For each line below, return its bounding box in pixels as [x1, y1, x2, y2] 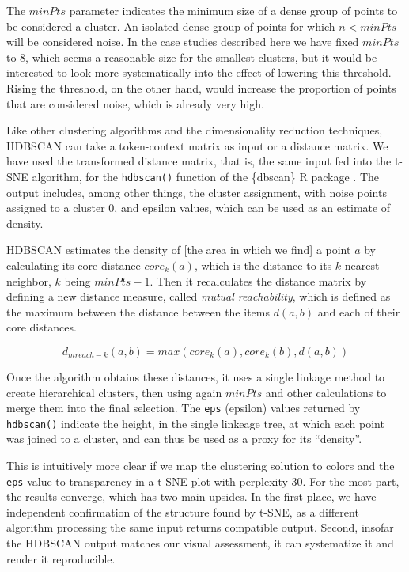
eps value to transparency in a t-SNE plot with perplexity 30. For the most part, [6, 472, 400, 489]
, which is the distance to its [194, 256, 332, 273]
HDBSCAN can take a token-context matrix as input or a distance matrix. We [6, 137, 388, 153]
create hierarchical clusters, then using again [6, 384, 222, 400]
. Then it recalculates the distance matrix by [150, 272, 367, 289]
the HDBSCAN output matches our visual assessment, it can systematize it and [6, 535, 394, 551]
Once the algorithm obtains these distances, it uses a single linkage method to [6, 368, 385, 384]
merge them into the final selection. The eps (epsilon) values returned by [6, 400, 361, 416]
